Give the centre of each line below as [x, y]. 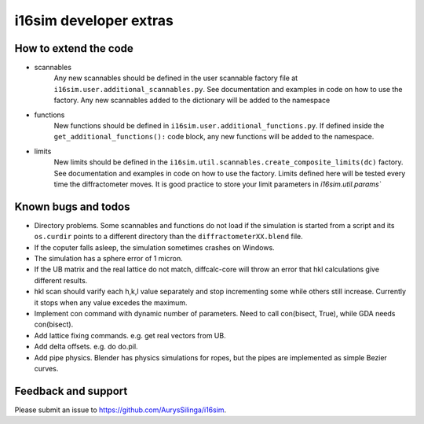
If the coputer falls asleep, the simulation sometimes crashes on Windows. [154, 247]
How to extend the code [74, 48]
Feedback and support [71, 391]
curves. [46, 368]
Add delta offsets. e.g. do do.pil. [86, 347]
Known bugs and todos [72, 206]
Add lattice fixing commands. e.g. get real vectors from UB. [130, 335]
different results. [61, 280]
